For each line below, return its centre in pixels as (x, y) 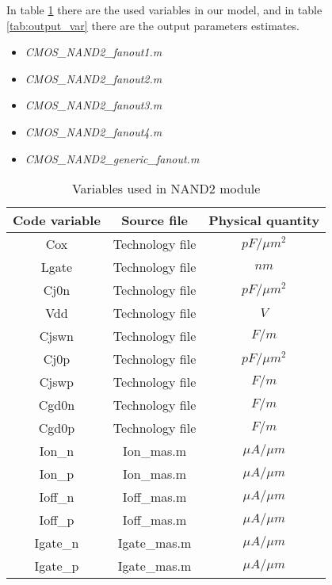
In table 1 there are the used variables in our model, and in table (164, 10)
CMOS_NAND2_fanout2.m (93, 78)
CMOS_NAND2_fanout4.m (93, 131)
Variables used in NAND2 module (166, 189)
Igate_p (57, 566)
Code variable (57, 220)
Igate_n (57, 543)
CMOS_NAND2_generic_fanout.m (112, 158)
